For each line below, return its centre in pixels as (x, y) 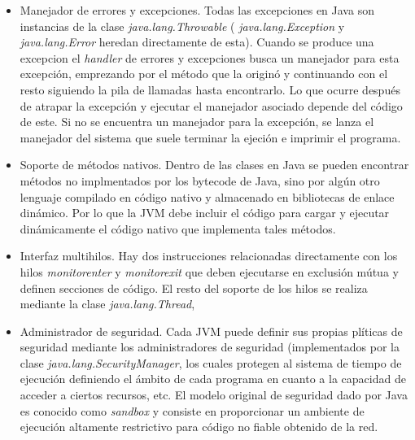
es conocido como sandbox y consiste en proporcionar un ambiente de (192, 410)
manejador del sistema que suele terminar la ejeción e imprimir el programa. (210, 137)
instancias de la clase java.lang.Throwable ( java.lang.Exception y (182, 26)
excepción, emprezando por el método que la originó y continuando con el (204, 74)
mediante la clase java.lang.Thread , (107, 304)
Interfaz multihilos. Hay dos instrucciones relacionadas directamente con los (209, 256)
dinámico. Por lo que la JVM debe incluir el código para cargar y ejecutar (205, 213)
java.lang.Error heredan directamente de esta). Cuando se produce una (197, 42)
